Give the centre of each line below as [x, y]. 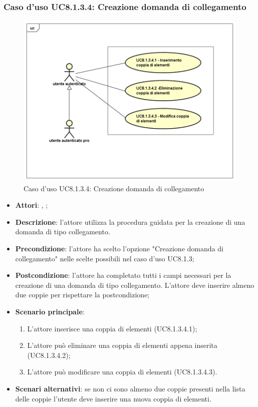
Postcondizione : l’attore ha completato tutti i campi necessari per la [123, 275]
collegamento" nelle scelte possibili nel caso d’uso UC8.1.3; [105, 258]
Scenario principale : [50, 312]
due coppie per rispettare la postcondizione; [82, 295]
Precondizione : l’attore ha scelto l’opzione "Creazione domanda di [119, 249]
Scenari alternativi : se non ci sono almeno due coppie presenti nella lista [130, 389]
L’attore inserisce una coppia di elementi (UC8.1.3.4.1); [112, 328]
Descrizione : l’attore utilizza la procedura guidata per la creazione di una [130, 222]
